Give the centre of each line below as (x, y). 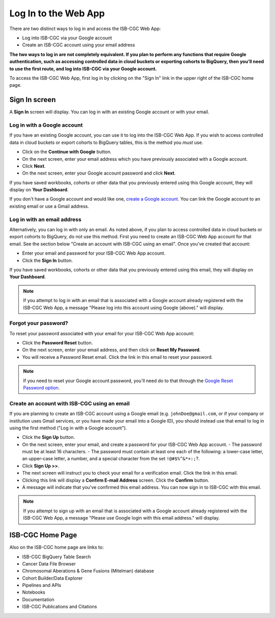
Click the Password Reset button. (58, 343)
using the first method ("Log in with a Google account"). (68, 428)
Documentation (38, 599)
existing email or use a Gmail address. (49, 206)
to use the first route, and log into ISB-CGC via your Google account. (83, 68)
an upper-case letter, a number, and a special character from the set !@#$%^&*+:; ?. (111, 459)
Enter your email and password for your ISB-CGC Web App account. (94, 253)
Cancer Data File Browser (49, 563)
